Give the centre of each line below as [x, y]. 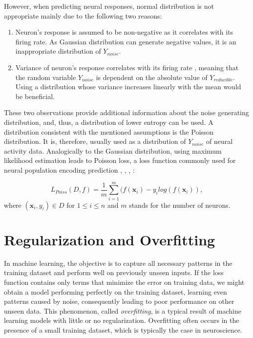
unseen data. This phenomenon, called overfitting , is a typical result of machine [123, 310]
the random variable [46, 77]
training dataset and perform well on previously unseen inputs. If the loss [114, 272]
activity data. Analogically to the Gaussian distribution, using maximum [113, 150]
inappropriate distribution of [58, 51]
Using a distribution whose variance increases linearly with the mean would [128, 87]
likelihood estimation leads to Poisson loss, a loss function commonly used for [120, 160]
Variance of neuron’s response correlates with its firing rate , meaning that [127, 67]
